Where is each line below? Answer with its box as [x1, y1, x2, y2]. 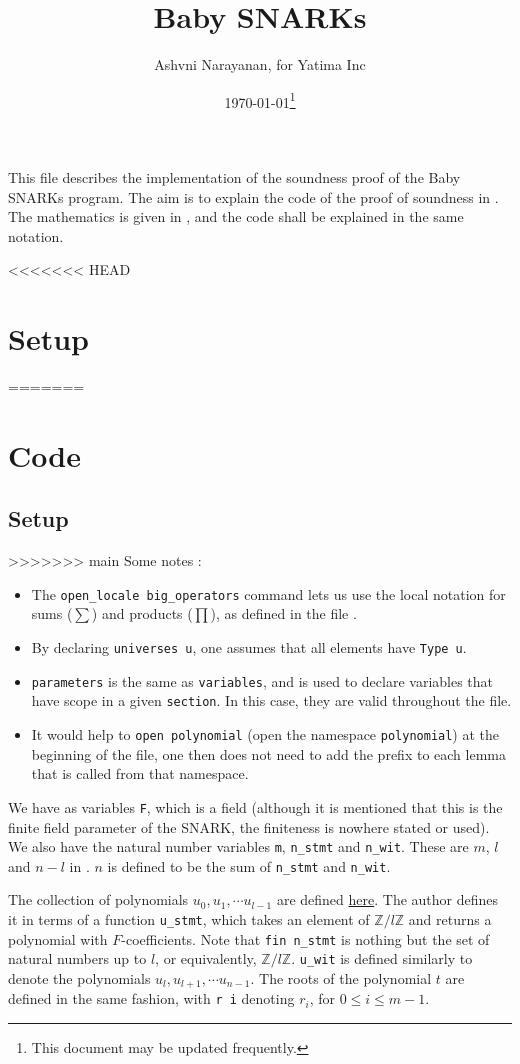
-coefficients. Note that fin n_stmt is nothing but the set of [121, 928, 490, 949]
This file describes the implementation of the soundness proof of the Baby [8, 166, 461, 187]
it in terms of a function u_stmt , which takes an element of [8, 909, 370, 930]
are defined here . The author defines [276, 889, 499, 910]
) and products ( [91, 603, 193, 624]
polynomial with [8, 928, 108, 949]
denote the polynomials [8, 968, 151, 989]
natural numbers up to [8, 948, 147, 969]
